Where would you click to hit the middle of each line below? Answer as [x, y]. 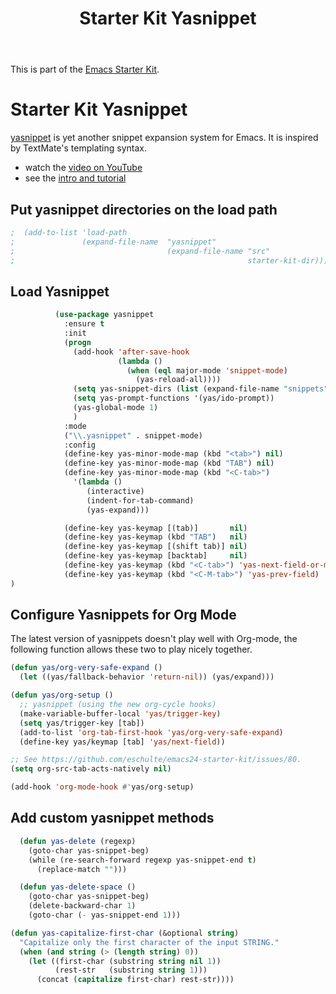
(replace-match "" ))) [82, 869]
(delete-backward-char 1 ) [82, 906]
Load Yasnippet [60, 291]
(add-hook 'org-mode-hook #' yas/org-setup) [102, 787]
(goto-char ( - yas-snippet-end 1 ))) [105, 915]
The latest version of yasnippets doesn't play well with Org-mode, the [154, 639]
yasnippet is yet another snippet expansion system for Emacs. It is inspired [164, 138]
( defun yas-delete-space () [78, 887]
